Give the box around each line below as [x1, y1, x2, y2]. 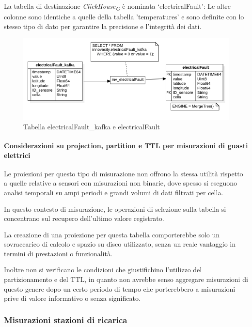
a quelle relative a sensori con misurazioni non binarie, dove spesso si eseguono [4, 178, 237, 188]
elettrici [4, 150, 31, 160]
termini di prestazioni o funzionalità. [4, 248, 112, 258]
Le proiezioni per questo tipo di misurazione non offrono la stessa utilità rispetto [4, 168, 243, 178]
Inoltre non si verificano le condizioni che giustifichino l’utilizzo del [4, 265, 202, 275]
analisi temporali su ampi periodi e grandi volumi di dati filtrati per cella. [4, 187, 223, 197]
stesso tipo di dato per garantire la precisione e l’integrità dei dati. [4, 21, 202, 31]
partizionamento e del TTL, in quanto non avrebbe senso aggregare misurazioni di [4, 274, 248, 284]
